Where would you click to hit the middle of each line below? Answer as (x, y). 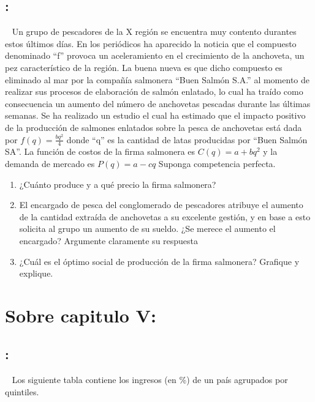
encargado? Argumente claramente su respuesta (109, 240)
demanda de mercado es (50, 163)
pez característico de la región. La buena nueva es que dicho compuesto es (144, 67)
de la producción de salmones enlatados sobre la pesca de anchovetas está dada (154, 127)
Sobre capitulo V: (81, 315)
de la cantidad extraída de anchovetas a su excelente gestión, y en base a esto (165, 216)
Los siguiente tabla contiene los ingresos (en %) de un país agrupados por (150, 380)
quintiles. (22, 391)
